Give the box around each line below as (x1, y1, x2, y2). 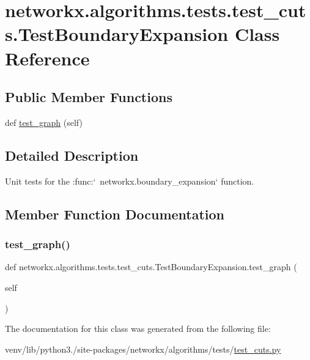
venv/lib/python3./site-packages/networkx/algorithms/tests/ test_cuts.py (5, 342, 281, 355)
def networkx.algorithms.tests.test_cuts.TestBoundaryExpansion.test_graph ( (5, 260, 297, 273)
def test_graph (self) (5, 116, 83, 128)
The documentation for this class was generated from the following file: (5, 322, 271, 335)
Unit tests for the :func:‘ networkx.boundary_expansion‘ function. (5, 174, 254, 187)
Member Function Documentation (5, 204, 225, 223)
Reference (5, 45, 90, 70)
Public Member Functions (5, 87, 172, 106)
